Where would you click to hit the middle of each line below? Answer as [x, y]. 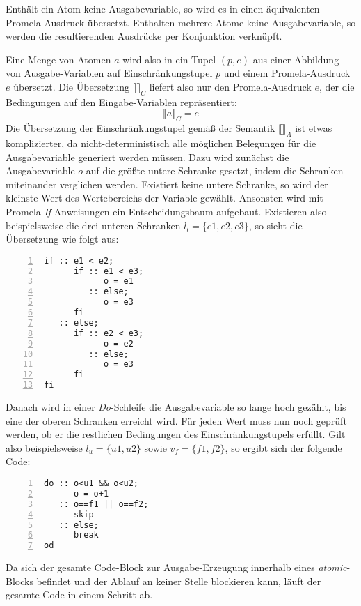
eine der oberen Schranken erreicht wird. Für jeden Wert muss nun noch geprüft [176, 420]
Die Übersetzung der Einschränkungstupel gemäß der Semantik [141, 128]
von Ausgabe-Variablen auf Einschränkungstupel [109, 73]
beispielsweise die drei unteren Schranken [93, 225]
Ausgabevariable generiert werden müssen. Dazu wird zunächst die [147, 157]
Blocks [19, 581]
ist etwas [314, 128]
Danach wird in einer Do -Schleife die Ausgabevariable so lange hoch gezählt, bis [176, 407]
